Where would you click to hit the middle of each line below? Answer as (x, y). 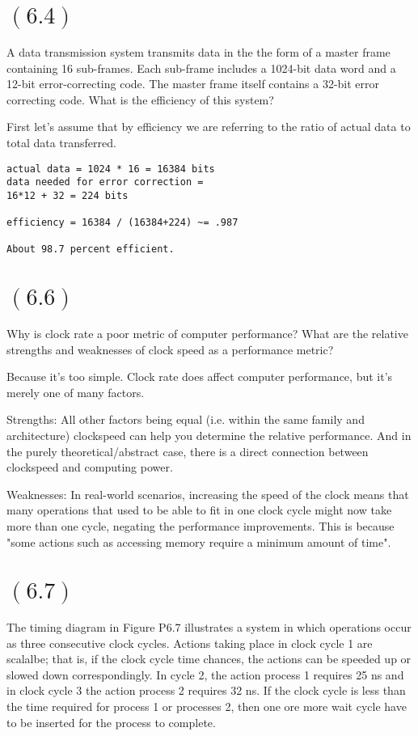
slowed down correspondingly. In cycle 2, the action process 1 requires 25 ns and (205, 674)
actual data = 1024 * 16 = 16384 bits (111, 169)
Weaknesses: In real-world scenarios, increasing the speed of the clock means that (208, 494)
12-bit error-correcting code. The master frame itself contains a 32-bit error (193, 84)
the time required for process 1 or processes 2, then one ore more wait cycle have (207, 706)
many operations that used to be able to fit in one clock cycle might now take (199, 510)
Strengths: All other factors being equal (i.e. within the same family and (186, 419)
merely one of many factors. (76, 392)
